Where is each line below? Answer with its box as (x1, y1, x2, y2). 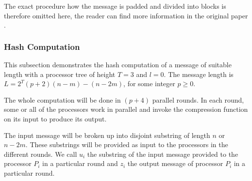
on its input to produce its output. (4, 113, 107, 123)
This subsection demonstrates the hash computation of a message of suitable (4, 60, 232, 69)
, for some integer (123, 78, 175, 89)
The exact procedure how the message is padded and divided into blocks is (4, 1, 226, 11)
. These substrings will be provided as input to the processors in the (25, 139, 228, 150)
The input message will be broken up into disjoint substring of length (4, 130, 210, 140)
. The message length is (164, 69, 234, 79)
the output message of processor (127, 158, 223, 168)
